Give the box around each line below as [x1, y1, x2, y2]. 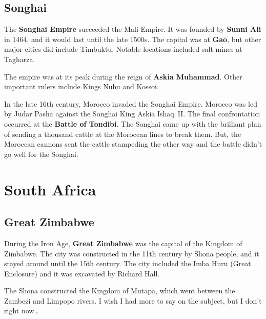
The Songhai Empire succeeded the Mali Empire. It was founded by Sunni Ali [4, 24, 261, 34]
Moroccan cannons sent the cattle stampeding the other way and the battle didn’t [4, 138, 262, 149]
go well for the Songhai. [4, 148, 78, 159]
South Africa [4, 178, 96, 200]
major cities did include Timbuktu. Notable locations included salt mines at [4, 44, 242, 54]
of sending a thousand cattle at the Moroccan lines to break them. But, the [4, 128, 241, 139]
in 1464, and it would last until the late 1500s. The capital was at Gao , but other [4, 33, 261, 44]
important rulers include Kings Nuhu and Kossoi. [4, 81, 159, 92]
